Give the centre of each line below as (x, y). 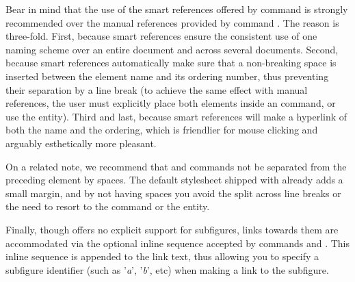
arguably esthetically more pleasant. (81, 143)
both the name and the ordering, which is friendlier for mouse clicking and (162, 130)
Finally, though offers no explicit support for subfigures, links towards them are (172, 229)
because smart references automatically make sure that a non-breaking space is (171, 63)
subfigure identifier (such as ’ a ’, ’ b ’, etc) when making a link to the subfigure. (167, 269)
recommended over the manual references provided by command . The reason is (172, 22)
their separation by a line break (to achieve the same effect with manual (157, 89)
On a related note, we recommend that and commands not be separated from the (176, 166)
